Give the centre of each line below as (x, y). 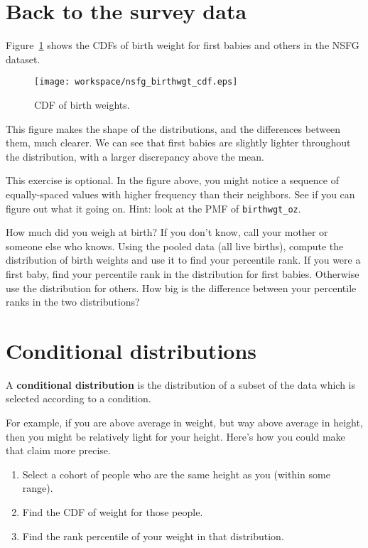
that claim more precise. (58, 450)
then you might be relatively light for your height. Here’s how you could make (175, 436)
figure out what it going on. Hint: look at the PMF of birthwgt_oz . (153, 208)
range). (38, 488)
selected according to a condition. (79, 398)
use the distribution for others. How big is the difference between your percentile (181, 288)
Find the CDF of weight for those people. (113, 512)
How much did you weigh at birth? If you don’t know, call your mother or (167, 232)
